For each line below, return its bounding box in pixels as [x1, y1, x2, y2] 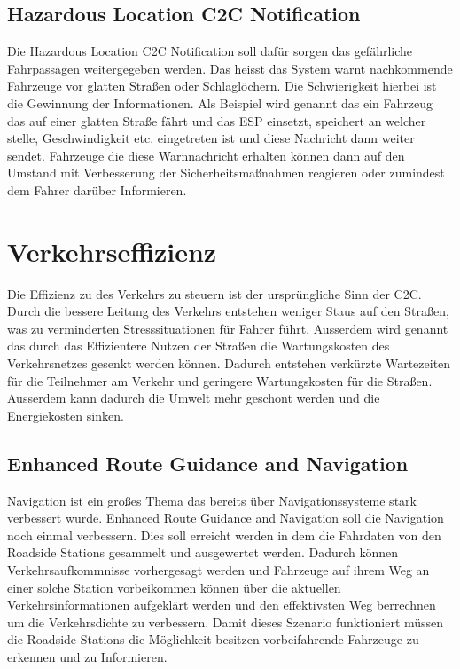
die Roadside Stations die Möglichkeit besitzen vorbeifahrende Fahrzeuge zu [7, 630, 419, 649]
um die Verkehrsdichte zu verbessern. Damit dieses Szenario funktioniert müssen [7, 612, 444, 631]
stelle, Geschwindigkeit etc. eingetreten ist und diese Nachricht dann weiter [7, 129, 415, 147]
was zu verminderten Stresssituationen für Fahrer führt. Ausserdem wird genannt [7, 319, 448, 337]
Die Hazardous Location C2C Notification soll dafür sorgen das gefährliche [7, 42, 413, 60]
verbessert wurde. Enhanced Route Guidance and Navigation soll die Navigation [7, 508, 444, 527]
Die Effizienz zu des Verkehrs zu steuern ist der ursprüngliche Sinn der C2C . [7, 284, 422, 303]
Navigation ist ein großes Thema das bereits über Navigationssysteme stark [7, 491, 417, 509]
